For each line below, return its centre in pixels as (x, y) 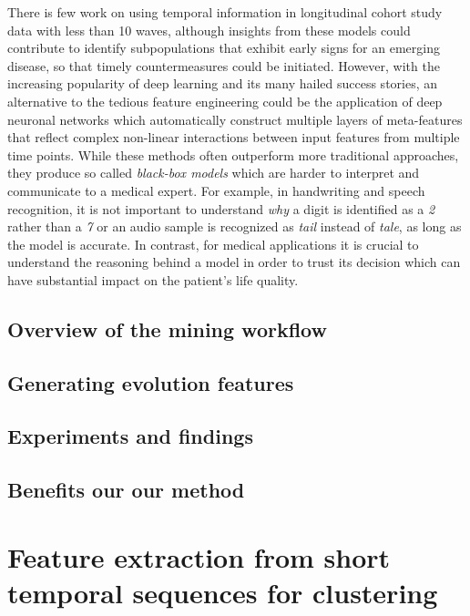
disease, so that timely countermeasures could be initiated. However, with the (224, 65)
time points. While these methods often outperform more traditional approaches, (233, 154)
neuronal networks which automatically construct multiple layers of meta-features (235, 119)
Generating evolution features (151, 382)
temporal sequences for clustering (223, 592)
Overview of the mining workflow (167, 329)
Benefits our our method (126, 490)
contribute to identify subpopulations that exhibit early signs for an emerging (224, 48)
